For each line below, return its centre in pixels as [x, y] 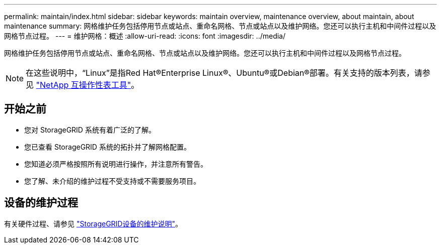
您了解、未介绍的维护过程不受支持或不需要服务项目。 [112, 181]
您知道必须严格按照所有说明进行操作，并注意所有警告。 [116, 164]
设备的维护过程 [41, 203]
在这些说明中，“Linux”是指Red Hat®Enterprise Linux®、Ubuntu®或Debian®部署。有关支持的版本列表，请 [224, 73]
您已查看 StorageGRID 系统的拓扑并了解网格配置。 [107, 147]
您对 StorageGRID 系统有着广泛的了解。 [90, 130]
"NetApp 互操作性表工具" [84, 85]
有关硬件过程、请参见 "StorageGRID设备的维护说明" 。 [93, 223]
